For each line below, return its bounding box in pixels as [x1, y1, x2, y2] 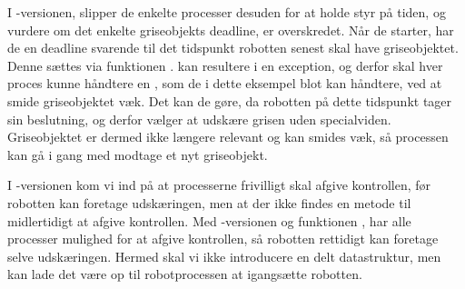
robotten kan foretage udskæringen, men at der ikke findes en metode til [7, 193, 411, 212]
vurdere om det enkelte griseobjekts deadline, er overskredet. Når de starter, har [7, 20, 454, 39]
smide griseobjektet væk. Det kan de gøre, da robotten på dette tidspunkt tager [7, 91, 452, 110]
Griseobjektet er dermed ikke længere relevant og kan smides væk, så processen [7, 127, 449, 146]
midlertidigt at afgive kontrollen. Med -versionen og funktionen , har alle [7, 211, 411, 230]
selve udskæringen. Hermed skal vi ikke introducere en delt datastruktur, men [7, 246, 441, 265]
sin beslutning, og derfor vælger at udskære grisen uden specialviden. [7, 109, 391, 128]
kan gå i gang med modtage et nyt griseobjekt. [7, 144, 268, 164]
